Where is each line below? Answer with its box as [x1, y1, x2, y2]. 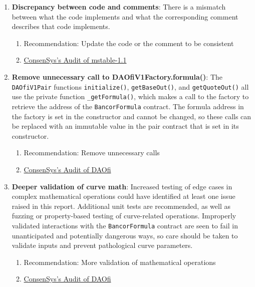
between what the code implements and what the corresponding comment [12, 11, 238, 22]
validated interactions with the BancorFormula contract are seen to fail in [12, 220, 238, 230]
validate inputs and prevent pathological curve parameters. [12, 240, 193, 250]
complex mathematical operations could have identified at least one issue [12, 191, 235, 201]
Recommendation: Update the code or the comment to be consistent [24, 38, 234, 48]
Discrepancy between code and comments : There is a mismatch [12, 2, 226, 12]
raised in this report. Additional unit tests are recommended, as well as [12, 200, 230, 211]
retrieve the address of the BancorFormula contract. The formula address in [12, 101, 244, 111]
